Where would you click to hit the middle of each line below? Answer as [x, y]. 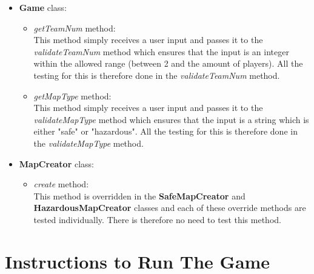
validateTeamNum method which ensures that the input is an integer [161, 51]
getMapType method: [72, 95]
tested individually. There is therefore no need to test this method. [157, 219]
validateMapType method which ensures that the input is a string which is [171, 119]
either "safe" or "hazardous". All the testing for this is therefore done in [165, 131]
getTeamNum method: [75, 28]
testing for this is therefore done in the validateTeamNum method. [157, 75]
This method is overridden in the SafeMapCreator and [139, 195]
